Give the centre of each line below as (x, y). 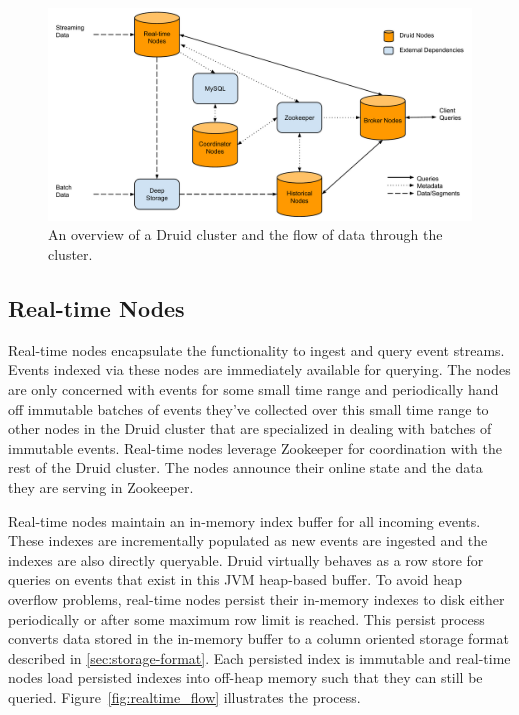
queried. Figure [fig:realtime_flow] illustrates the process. (184, 696)
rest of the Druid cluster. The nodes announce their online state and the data (245, 467)
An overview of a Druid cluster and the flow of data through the (245, 234)
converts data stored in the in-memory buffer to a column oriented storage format (258, 638)
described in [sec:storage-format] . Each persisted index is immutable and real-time (259, 657)
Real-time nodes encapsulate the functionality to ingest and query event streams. (256, 349)
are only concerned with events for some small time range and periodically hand (253, 389)
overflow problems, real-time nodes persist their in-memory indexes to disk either (256, 598)
